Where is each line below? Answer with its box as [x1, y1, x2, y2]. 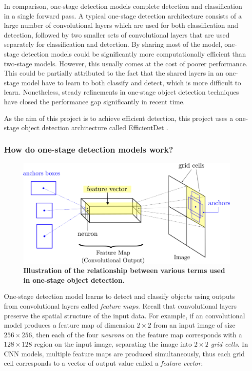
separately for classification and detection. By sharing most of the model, [4, 39, 222, 49]
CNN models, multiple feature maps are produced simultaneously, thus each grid [4, 348, 245, 358]
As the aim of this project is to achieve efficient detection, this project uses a [4, 113, 233, 123]
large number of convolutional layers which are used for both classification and [4, 20, 238, 30]
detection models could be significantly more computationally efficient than [21, 48, 246, 59]
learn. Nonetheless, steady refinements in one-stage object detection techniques [4, 87, 239, 97]
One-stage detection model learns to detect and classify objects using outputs [4, 291, 235, 301]
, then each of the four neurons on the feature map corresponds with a [32, 329, 242, 339]
